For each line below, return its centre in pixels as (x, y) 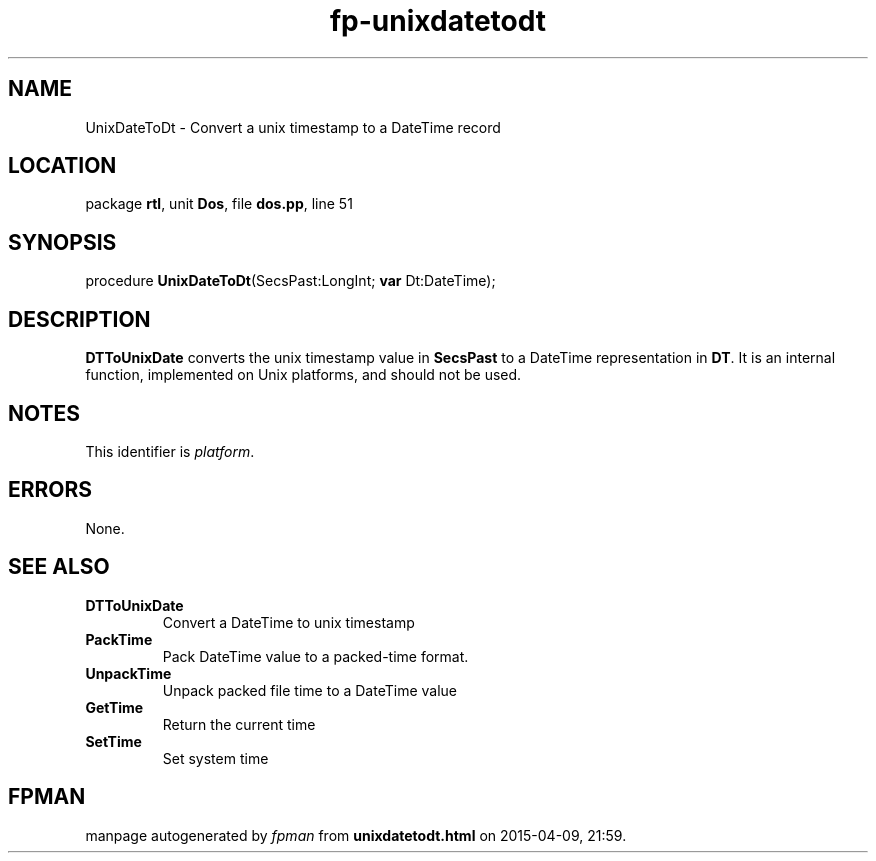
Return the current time (239, 724)
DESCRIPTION (79, 319)
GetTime (114, 707)
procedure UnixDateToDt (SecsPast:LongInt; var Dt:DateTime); (290, 281)
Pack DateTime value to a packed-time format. (315, 656)
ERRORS (50, 490)
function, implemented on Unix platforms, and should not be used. (303, 375)
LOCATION (62, 166)
